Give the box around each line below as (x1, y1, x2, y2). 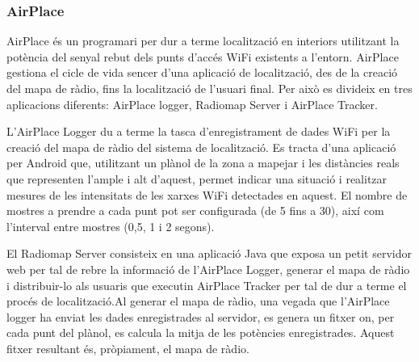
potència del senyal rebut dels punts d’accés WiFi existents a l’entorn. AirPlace (6, 48, 399, 65)
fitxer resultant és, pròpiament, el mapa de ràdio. (6, 339, 249, 356)
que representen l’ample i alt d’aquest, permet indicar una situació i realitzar (6, 170, 388, 187)
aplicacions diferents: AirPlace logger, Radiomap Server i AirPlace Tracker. (6, 95, 378, 112)
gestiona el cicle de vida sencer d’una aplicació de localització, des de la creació (6, 64, 398, 81)
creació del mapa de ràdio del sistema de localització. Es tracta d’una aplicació (6, 138, 396, 155)
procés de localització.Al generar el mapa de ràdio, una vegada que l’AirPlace (6, 293, 390, 309)
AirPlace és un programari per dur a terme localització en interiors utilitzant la (6, 32, 400, 49)
